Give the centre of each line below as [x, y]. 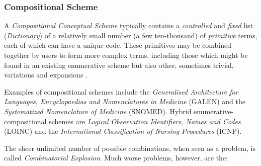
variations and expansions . [46, 75]
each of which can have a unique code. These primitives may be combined [118, 45]
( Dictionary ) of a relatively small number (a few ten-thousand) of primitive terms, [131, 35]
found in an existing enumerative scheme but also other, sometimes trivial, [119, 65]
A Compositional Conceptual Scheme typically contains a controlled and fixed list [129, 25]
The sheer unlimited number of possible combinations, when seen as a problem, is [130, 148]
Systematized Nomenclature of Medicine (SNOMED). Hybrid [98, 111]
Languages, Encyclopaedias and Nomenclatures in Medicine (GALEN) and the [125, 101]
